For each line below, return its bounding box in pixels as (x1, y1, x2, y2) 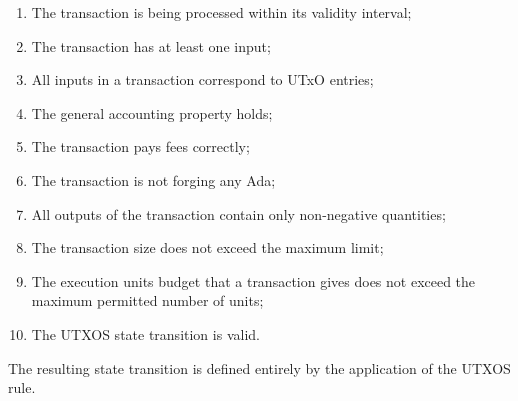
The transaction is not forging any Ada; (31, 169, 276, 190)
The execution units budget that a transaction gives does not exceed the (31, 270, 476, 291)
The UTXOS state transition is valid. (31, 323, 260, 344)
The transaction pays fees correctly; (31, 136, 250, 157)
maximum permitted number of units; (31, 290, 264, 311)
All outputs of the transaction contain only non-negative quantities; (31, 203, 446, 224)
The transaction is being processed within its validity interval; (31, 2, 412, 22)
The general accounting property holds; (31, 102, 273, 123)
